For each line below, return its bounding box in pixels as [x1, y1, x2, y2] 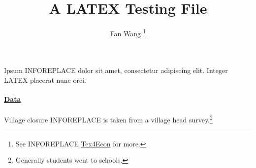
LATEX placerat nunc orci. [4, 74, 86, 85]
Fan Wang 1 [110, 27, 146, 38]
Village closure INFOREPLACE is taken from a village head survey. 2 [4, 113, 213, 125]
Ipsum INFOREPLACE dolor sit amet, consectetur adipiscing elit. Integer [4, 65, 228, 75]
